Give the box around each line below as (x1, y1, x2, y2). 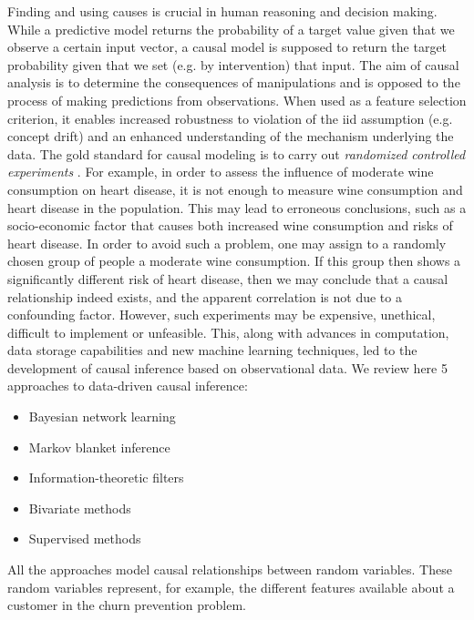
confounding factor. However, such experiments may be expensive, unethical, (7, 305, 436, 324)
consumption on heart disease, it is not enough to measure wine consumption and (7, 179, 463, 198)
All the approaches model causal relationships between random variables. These (7, 560, 452, 579)
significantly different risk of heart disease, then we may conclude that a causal (7, 269, 448, 288)
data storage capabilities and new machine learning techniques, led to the (7, 340, 417, 360)
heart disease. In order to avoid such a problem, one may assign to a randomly (7, 233, 447, 252)
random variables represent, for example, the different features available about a (7, 577, 455, 596)
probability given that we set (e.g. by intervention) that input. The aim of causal (7, 55, 459, 74)
